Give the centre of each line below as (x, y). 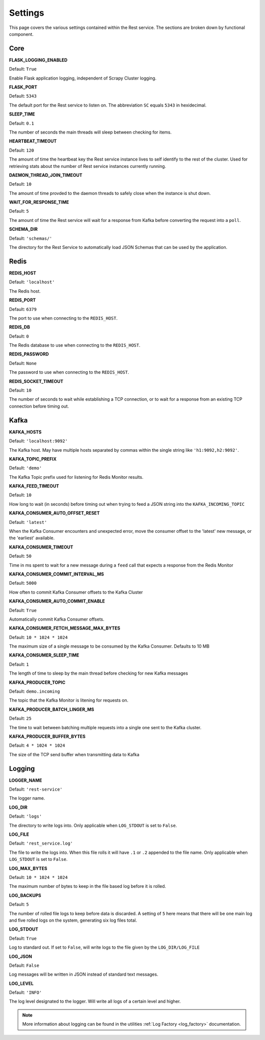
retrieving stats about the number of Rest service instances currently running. (88, 166)
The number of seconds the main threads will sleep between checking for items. (90, 132)
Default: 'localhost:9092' (39, 441)
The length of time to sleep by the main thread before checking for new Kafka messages (99, 673)
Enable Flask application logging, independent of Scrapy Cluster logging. (83, 78)
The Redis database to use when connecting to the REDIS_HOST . (75, 345)
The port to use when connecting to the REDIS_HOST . (63, 318)
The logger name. (27, 798)
